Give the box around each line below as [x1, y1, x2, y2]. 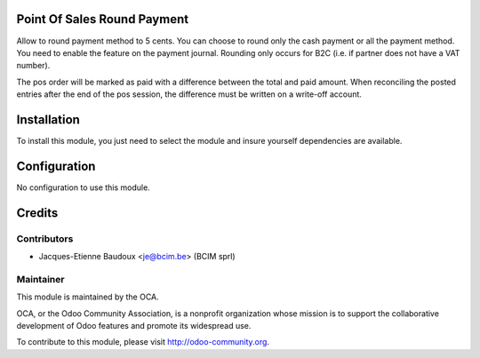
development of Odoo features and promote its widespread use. [16, 320, 252, 330]
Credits [16, 205, 59, 220]
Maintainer [16, 273, 65, 285]
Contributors [16, 232, 74, 244]
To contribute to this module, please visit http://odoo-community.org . [16, 337, 270, 347]
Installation [16, 112, 80, 127]
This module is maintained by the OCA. [16, 291, 159, 302]
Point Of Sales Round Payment [16, 12, 189, 27]
